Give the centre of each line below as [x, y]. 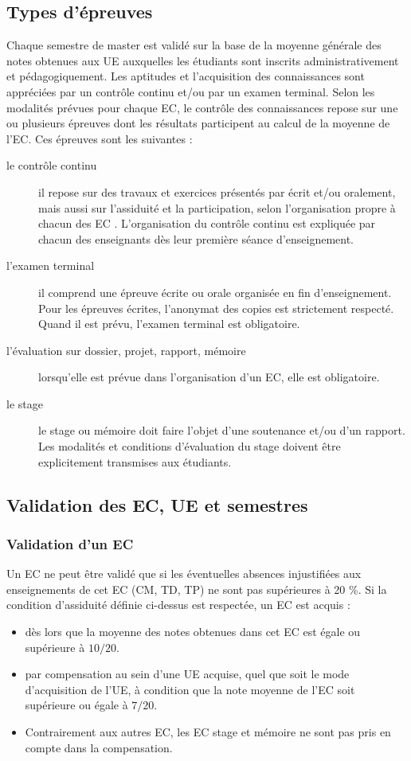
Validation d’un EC [70, 543]
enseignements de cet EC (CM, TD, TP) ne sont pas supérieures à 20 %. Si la [197, 589]
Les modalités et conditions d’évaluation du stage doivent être [190, 446]
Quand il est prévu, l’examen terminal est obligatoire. [169, 324]
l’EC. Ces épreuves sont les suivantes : [100, 138]
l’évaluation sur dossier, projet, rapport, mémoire [126, 350]
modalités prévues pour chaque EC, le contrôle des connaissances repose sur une [202, 107]
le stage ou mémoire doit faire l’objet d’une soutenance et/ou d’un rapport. [222, 430]
